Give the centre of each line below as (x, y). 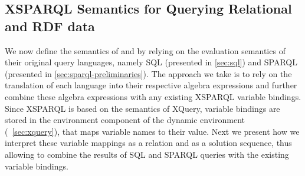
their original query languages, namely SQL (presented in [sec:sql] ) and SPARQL (151, 62)
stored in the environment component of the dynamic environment (125, 120)
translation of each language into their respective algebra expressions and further (151, 85)
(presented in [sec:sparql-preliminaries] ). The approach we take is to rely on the (148, 73)
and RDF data (50, 26)
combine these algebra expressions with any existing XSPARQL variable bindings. (153, 96)
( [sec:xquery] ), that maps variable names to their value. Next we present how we (152, 131)
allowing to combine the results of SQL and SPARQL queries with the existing (147, 154)
